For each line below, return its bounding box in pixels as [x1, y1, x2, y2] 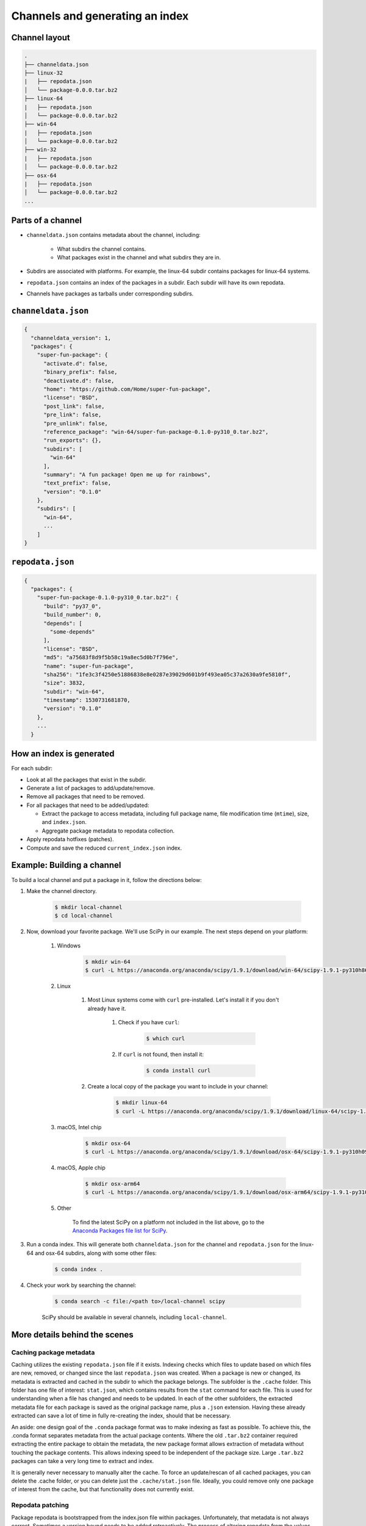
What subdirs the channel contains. [57, 245, 146, 253]
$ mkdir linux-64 [115, 1099, 168, 1106]
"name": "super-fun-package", [43, 662, 134, 670]
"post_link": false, [43, 403, 105, 410]
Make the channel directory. [26, 887, 97, 894]
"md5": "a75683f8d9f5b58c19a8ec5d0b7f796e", [43, 654, 179, 661]
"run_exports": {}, [43, 437, 102, 444]
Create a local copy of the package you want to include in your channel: [87, 1083, 268, 1090]
